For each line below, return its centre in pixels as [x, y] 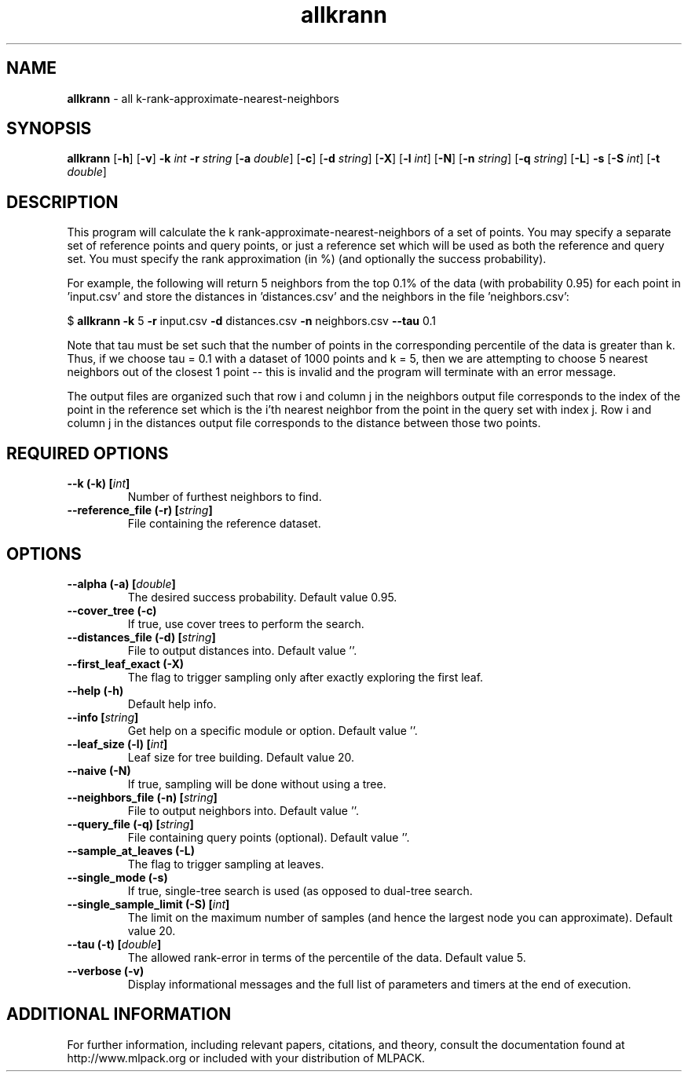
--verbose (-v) [106, 970]
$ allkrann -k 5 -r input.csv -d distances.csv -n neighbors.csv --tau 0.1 [251, 321]
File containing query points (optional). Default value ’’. [269, 837]
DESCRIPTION [62, 202]
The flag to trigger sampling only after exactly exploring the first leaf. [306, 677]
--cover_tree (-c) [112, 610]
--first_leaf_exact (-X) [126, 663]
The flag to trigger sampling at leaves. [226, 864]
